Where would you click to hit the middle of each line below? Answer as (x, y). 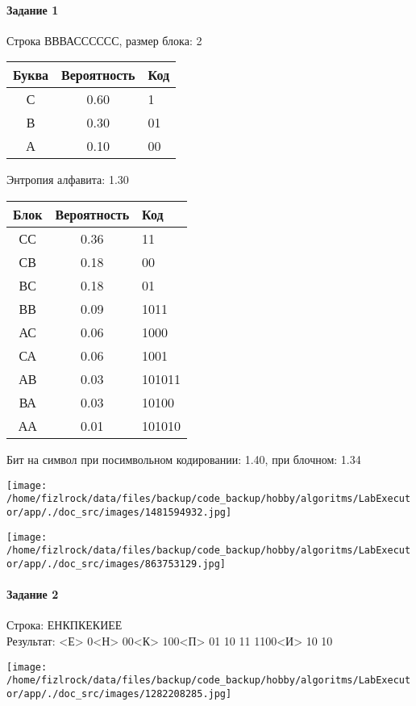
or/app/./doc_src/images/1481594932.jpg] (119, 512)
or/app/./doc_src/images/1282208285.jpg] (119, 693)
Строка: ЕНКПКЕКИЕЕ (64, 625)
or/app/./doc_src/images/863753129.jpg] (116, 564)
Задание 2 (33, 594)
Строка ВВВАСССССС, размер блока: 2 (104, 40)
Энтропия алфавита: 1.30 (68, 180)
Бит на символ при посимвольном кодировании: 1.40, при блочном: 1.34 (184, 459)
